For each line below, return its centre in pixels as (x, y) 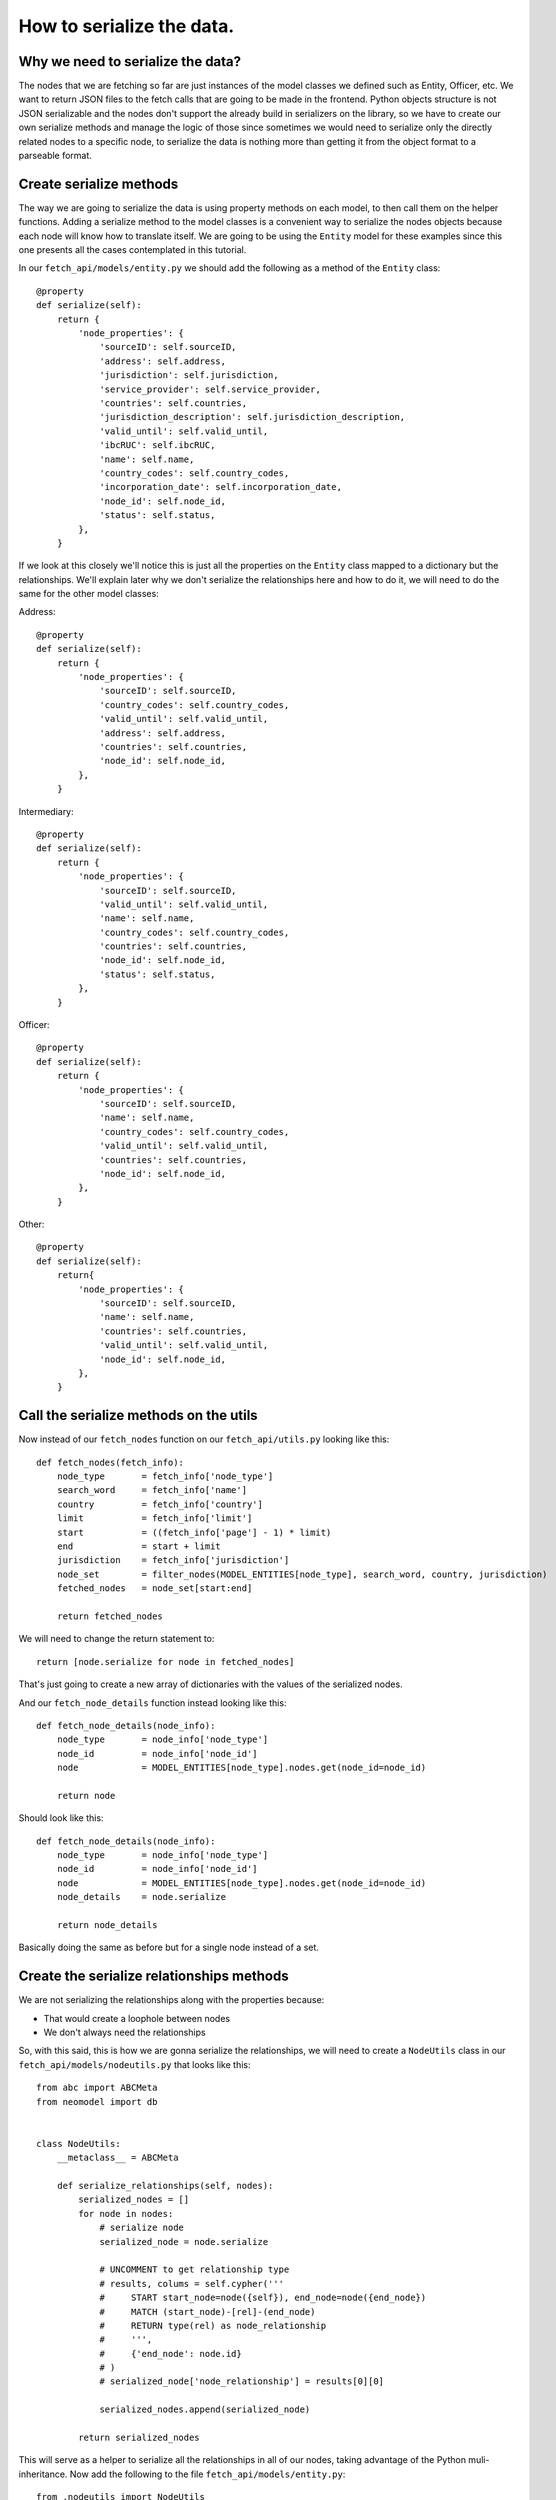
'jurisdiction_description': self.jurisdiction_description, (252, 417)
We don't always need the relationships (124, 2032)
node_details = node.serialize (141, 1897)
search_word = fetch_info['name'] (152, 1490)
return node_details (107, 1925)
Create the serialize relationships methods (153, 1976)
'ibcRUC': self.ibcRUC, (157, 445)
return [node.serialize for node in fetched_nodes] (165, 1661)
